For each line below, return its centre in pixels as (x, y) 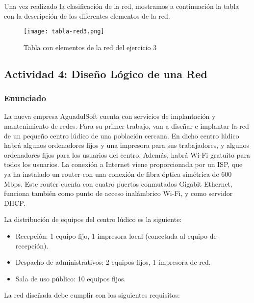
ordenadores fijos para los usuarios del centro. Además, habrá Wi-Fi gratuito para (127, 154)
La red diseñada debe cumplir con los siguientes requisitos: (92, 295)
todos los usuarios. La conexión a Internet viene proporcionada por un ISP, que (123, 164)
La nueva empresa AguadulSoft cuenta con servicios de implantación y (110, 116)
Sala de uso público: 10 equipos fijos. (71, 278)
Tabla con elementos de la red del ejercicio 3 (90, 47)
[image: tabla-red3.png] (64, 32)
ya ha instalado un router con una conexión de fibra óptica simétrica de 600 (118, 174)
